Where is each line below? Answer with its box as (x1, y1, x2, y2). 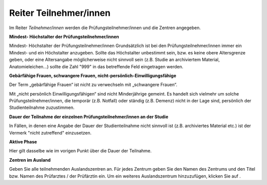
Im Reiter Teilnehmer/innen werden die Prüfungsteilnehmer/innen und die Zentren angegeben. (9, 25, 201, 31)
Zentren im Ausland (9, 157, 51, 163)
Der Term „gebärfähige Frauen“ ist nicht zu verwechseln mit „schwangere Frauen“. (9, 82, 178, 88)
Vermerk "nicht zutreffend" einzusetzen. (9, 130, 91, 136)
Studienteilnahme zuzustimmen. (9, 104, 75, 111)
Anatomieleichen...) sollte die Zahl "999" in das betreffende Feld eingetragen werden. (9, 63, 183, 69)
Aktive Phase (9, 139, 37, 145)
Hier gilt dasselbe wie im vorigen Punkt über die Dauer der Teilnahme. (9, 148, 152, 154)
